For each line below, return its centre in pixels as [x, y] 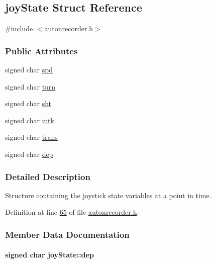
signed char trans [31, 137]
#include [19, 28]
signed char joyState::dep [49, 255]
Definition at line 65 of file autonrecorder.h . [72, 212]
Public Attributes [41, 51]
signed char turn [30, 86]
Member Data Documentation [67, 234]
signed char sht [28, 103]
